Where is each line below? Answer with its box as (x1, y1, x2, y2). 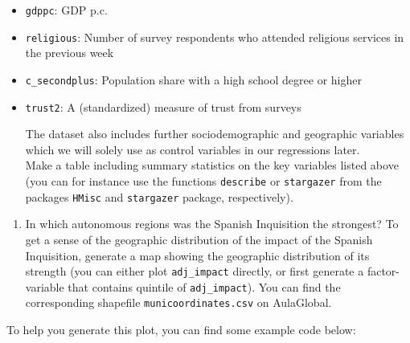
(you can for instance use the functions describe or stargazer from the (25, 173, 382, 189)
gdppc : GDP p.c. (25, 2, 108, 18)
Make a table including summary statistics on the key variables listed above (25, 157, 399, 174)
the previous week (25, 44, 114, 61)
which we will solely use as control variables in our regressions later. (25, 141, 360, 157)
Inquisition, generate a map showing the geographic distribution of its (25, 247, 370, 263)
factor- (367, 263, 400, 280)
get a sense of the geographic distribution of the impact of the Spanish (25, 231, 373, 247)
